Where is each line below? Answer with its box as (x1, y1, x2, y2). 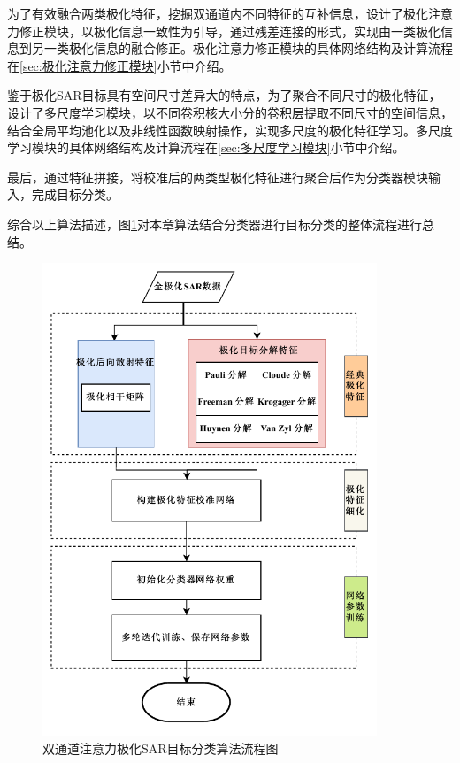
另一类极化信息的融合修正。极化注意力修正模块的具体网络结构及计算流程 (31, 39, 453, 58)
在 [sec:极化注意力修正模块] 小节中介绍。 (7, 56, 232, 74)
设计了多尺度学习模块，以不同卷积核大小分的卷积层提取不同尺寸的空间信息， (7, 103, 453, 121)
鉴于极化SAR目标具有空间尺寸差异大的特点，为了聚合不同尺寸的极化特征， (7, 86, 441, 104)
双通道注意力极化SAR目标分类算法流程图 (42, 738, 279, 757)
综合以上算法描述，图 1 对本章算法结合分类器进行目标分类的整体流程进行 (7, 214, 422, 233)
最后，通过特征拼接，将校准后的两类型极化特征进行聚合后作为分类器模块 (7, 167, 428, 186)
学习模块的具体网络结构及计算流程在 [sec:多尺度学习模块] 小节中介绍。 (7, 138, 405, 157)
